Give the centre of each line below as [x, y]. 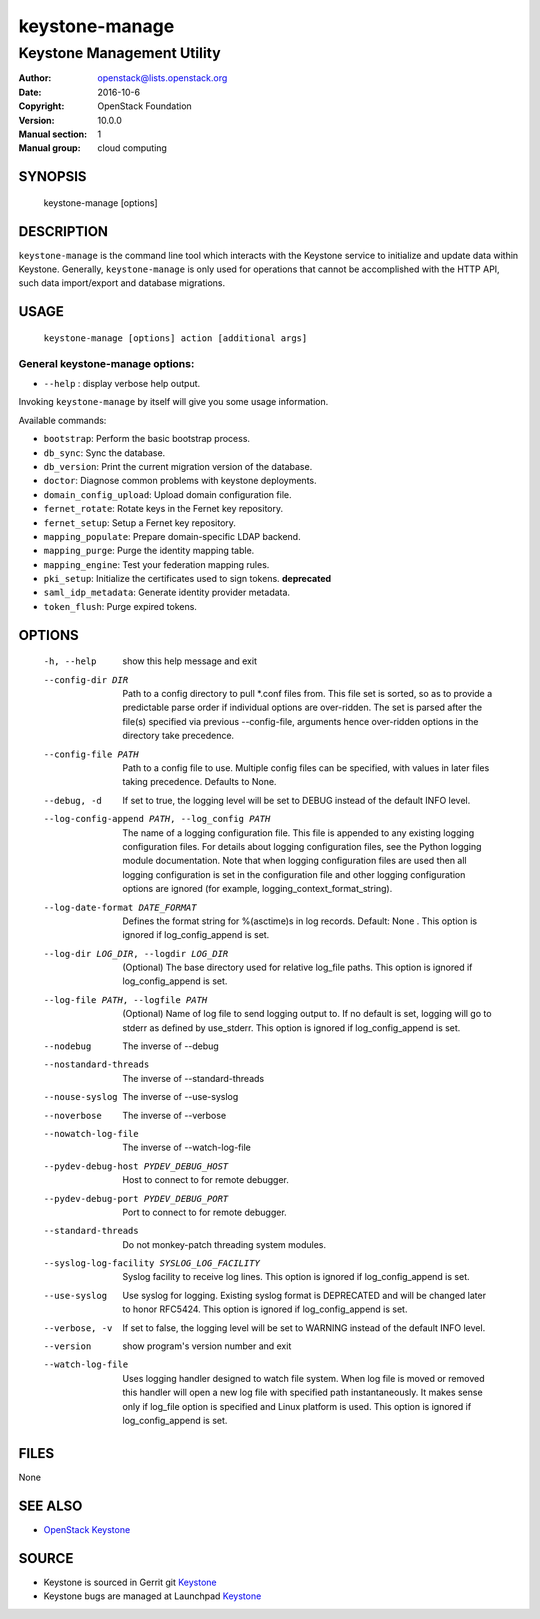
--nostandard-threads [96, 1064]
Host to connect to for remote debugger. [205, 1180]
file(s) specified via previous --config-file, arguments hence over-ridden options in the [300, 721]
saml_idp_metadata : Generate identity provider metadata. [166, 592]
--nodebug [67, 1046]
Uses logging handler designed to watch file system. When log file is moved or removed [303, 1378]
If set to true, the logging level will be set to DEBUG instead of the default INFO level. [296, 800]
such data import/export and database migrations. [122, 283]
